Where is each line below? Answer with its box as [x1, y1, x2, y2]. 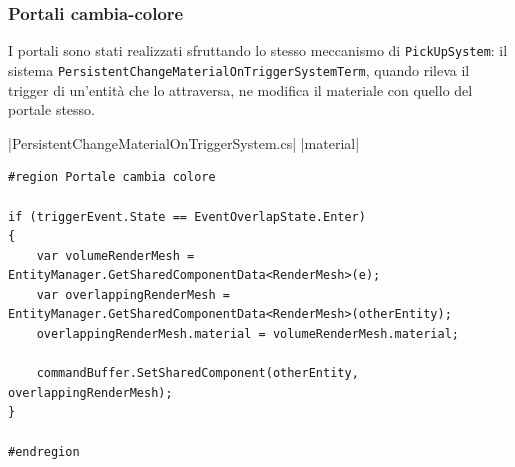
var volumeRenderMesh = [36, 248, 195, 263]
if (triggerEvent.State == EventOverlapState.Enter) [8, 209, 366, 224]
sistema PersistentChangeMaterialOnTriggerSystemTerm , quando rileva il [8, 59, 470, 80]
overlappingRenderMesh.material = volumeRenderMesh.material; [36, 327, 460, 342]
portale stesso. [8, 99, 95, 120]
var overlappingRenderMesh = [36, 287, 230, 302]
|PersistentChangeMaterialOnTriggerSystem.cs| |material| [8, 132, 360, 153]
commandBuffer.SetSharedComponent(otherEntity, [36, 366, 359, 381]
